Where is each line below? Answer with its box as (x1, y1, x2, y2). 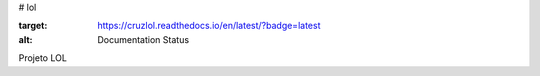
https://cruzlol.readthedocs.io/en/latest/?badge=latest (97, 20, 321, 32)
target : (18, 20, 48, 32)
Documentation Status (97, 33, 190, 45)
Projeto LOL (18, 52, 67, 64)
